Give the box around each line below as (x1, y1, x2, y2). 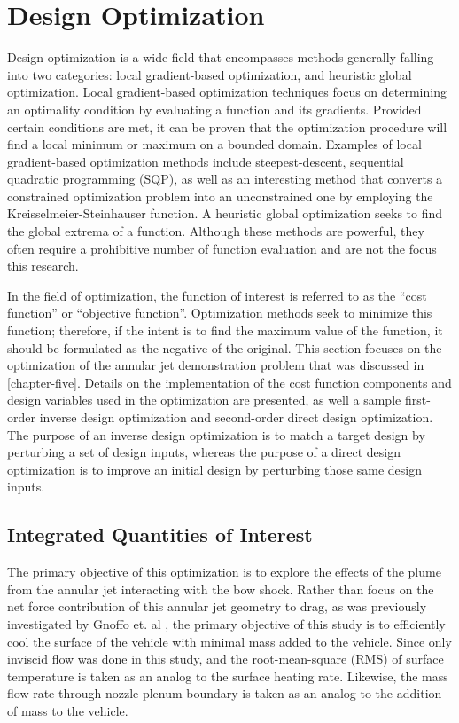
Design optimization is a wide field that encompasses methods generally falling (7, 48, 434, 67)
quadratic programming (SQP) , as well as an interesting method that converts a (7, 169, 443, 188)
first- (404, 390, 431, 409)
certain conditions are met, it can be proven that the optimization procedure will (7, 117, 447, 136)
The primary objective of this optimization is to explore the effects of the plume (7, 562, 441, 581)
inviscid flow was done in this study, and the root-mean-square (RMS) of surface (7, 649, 444, 668)
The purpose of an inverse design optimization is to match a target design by (7, 425, 425, 444)
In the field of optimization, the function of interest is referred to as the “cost (7, 286, 427, 304)
